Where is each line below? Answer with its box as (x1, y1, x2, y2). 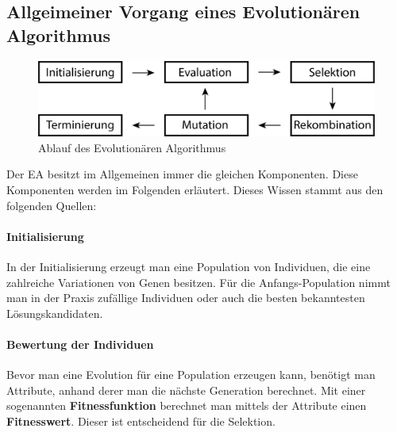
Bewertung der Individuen (6, 335, 154, 352)
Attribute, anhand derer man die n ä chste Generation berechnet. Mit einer (6, 381, 366, 398)
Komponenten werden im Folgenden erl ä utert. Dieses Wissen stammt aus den (6, 182, 384, 198)
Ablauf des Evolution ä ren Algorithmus (38, 139, 226, 155)
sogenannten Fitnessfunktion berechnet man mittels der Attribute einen (6, 397, 367, 414)
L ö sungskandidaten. (6, 304, 103, 321)
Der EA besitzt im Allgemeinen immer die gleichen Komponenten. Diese (6, 166, 358, 182)
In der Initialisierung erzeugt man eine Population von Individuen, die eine (6, 258, 371, 274)
